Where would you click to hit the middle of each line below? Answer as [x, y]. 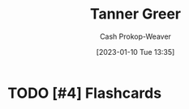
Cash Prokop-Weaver [135, 36]
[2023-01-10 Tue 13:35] [135, 52]
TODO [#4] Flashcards [85, 93]
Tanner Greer [135, 14]
